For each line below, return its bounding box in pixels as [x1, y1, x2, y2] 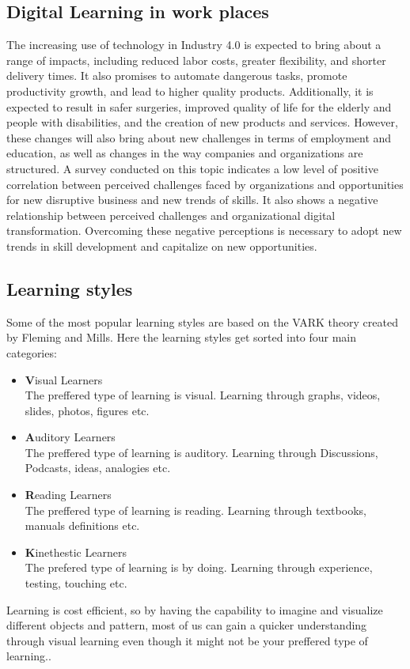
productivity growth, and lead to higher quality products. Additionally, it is [6, 82, 374, 99]
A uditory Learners [25, 429, 116, 445]
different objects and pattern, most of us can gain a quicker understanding [6, 617, 367, 633]
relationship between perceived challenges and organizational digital [6, 206, 336, 223]
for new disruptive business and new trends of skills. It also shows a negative [6, 191, 378, 208]
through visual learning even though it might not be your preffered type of [6, 632, 368, 648]
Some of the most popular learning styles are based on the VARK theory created [6, 313, 398, 330]
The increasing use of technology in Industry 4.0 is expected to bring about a [6, 36, 382, 53]
